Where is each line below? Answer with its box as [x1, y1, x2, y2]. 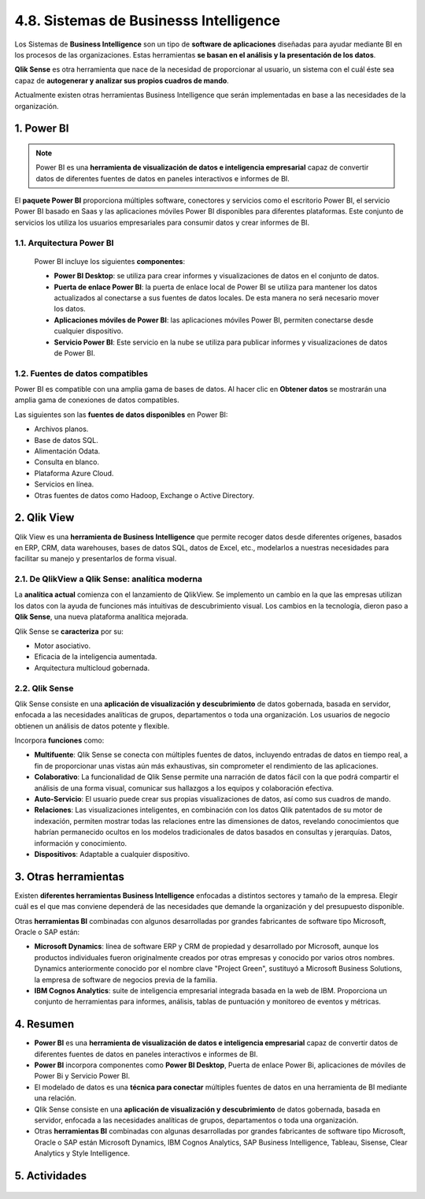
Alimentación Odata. [34, 446, 101, 456]
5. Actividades [14, 1169, 87, 1182]
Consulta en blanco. [34, 457, 100, 467]
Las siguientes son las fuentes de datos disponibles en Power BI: [14, 410, 228, 419]
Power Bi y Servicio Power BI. [34, 1071, 131, 1081]
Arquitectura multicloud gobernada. [34, 663, 150, 672]
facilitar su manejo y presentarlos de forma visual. [14, 554, 177, 564]
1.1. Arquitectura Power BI [14, 237, 114, 248]
